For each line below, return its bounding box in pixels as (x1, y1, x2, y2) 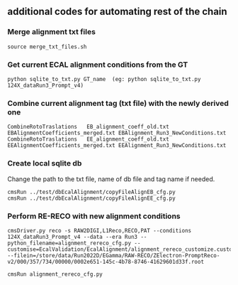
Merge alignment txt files (7, 27, 96, 37)
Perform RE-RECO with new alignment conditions (7, 211, 181, 221)
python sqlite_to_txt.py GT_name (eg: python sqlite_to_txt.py (7, 75, 201, 82)
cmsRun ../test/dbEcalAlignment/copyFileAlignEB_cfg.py (7, 188, 176, 195)
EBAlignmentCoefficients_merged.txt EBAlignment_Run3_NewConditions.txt (7, 129, 227, 137)
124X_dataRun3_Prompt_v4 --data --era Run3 (7, 233, 138, 240)
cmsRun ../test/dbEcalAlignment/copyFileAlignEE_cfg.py (7, 195, 176, 202)
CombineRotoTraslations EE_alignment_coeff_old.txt (7, 136, 170, 143)
